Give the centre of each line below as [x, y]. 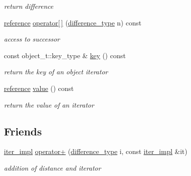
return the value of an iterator [49, 104]
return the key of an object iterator [56, 72]
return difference [29, 6]
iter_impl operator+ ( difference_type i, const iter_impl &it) [96, 151]
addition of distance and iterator [52, 167]
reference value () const [39, 88]
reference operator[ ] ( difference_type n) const [73, 22]
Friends [23, 131]
